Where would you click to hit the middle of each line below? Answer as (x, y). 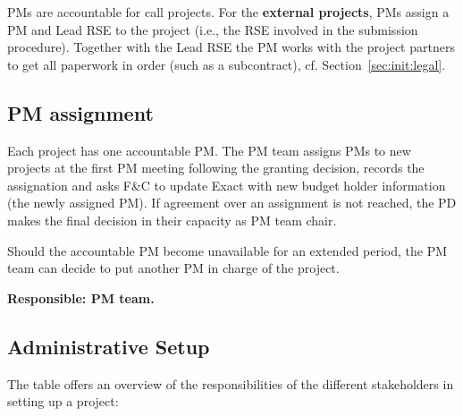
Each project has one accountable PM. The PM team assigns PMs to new (209, 150)
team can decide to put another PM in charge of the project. (173, 268)
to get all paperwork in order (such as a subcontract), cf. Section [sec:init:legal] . (227, 64)
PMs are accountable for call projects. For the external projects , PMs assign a (228, 12)
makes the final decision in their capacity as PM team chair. (172, 220)
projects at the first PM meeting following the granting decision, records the (216, 168)
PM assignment (80, 112)
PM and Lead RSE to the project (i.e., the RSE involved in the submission (213, 29)
